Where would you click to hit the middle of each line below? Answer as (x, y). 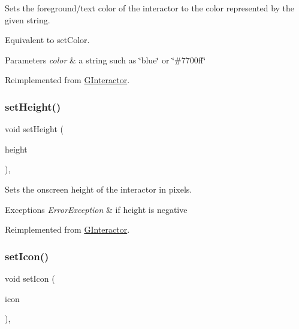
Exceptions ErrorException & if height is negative (96, 209)
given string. (28, 19)
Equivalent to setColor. (47, 40)
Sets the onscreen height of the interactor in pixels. (99, 189)
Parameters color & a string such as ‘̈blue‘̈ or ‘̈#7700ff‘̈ (105, 60)
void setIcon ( (30, 278)
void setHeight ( (34, 129)
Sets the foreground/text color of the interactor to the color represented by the (150, 8)
